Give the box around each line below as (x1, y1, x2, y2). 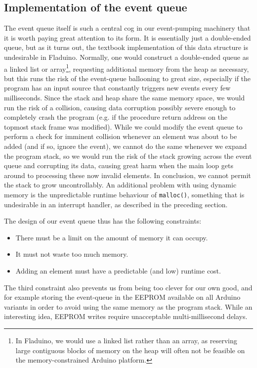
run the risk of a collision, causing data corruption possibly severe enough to (4, 102, 236, 112)
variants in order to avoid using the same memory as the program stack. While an (4, 301, 253, 312)
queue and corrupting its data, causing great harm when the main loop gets (4, 160, 233, 171)
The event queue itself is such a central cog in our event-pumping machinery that (4, 23, 251, 33)
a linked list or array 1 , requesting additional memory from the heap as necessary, (4, 62, 249, 74)
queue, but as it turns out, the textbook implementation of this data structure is (4, 42, 249, 52)
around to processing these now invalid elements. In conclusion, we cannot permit (4, 170, 251, 180)
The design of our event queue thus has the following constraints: (4, 216, 202, 226)
